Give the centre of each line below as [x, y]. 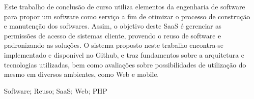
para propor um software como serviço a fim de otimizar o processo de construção [127, 16]
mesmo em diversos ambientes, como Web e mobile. [82, 74]
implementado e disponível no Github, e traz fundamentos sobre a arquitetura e [124, 54]
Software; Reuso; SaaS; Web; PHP [56, 90]
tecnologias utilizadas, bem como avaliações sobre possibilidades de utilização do [125, 64]
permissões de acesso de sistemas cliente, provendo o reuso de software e [113, 35]
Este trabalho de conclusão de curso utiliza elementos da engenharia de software [125, 6]
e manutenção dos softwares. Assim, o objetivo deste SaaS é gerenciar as [113, 26]
